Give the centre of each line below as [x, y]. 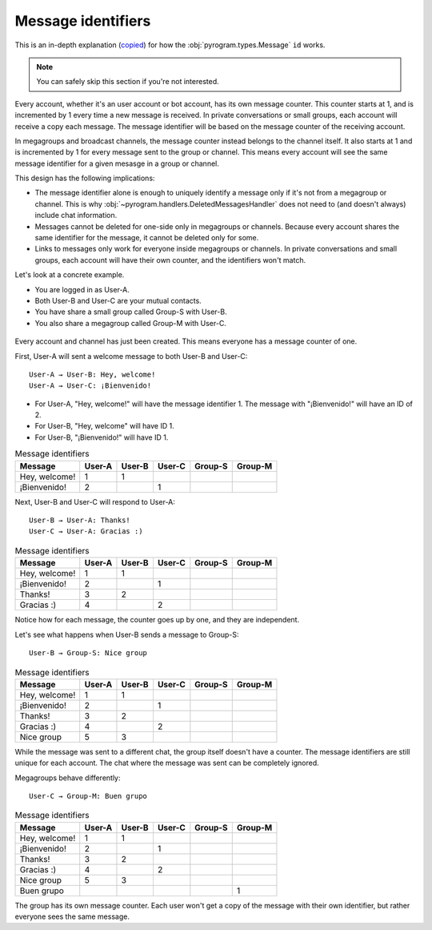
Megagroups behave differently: [68, 778]
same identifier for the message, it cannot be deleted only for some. [147, 238]
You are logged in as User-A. [82, 289]
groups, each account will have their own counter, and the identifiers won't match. [170, 260]
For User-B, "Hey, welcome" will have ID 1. [105, 426]
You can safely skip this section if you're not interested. [128, 82]
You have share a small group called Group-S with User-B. [131, 312]
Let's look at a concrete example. [70, 275]
